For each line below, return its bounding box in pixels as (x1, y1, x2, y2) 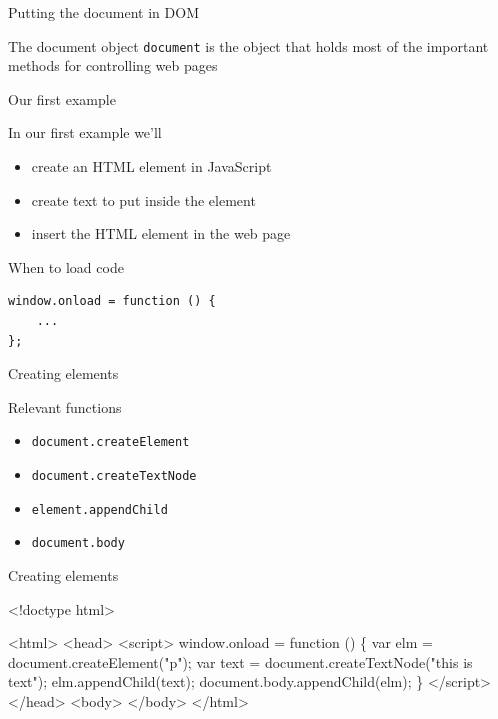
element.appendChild (31, 502, 168, 517)
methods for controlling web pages (8, 55, 218, 76)
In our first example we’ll (8, 122, 162, 143)
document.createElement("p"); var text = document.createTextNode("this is (8, 651, 473, 672)
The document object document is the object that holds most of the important (8, 35, 489, 56)
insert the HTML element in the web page (31, 223, 291, 244)
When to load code (8, 256, 124, 277)
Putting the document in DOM (8, 2, 199, 22)
